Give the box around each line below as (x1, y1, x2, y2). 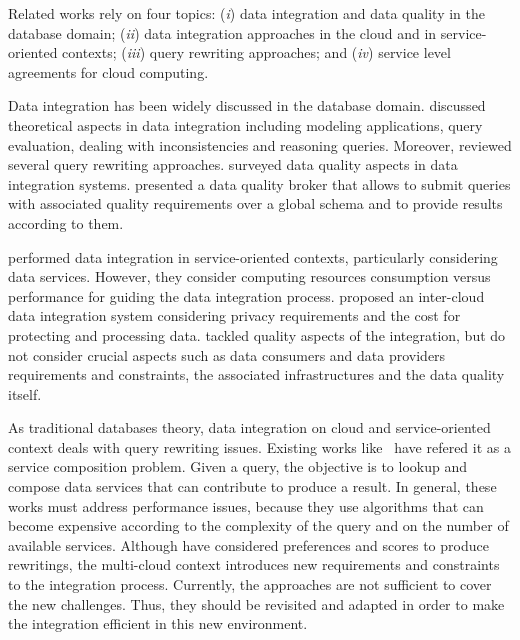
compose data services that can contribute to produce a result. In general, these (8, 476, 497, 497)
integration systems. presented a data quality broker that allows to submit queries (8, 173, 511, 194)
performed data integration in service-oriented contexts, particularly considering (8, 246, 498, 267)
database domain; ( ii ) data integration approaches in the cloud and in (8, 22, 437, 43)
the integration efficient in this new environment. (8, 613, 308, 634)
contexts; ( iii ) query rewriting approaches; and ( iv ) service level (62, 42, 451, 63)
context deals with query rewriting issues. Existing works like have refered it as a (8, 436, 511, 457)
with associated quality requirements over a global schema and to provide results (8, 193, 503, 214)
